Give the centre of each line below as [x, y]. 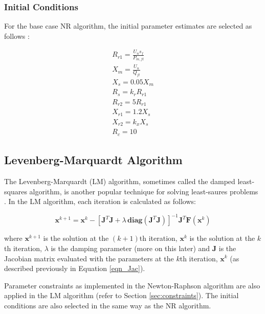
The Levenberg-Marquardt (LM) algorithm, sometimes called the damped [120, 181]
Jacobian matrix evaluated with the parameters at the [89, 258]
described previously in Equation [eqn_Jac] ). [75, 268]
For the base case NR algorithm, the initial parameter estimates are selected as [128, 26]
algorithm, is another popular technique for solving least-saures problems [144, 191]
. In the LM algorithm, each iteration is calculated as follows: [100, 201]
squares [16, 191]
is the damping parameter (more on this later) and [130, 248]
